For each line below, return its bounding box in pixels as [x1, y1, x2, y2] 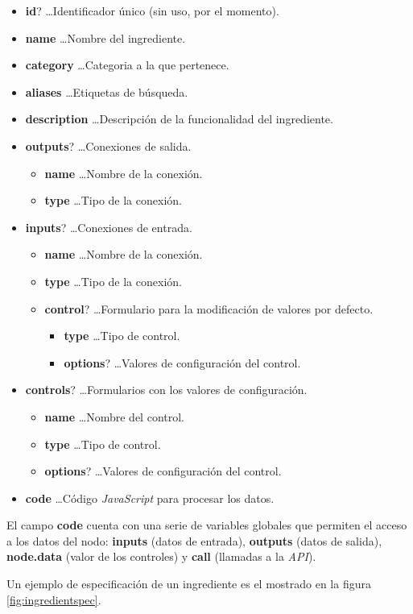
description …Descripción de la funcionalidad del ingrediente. [25, 110, 333, 127]
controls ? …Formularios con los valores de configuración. [25, 381, 308, 398]
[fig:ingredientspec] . [6, 591, 101, 608]
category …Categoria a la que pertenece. [25, 56, 229, 73]
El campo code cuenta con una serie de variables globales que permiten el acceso [6, 517, 407, 533]
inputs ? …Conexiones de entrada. [25, 218, 192, 235]
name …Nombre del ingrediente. [25, 29, 186, 46]
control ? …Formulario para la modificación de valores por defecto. [44, 300, 374, 317]
